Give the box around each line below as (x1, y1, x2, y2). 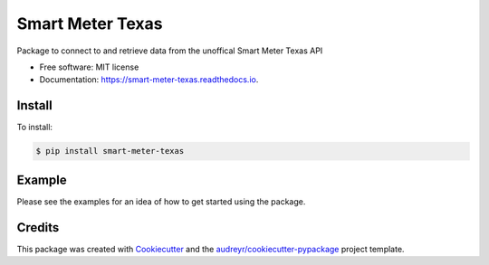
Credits (16, 220, 60, 235)
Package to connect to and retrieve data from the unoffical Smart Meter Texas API (16, 45, 323, 56)
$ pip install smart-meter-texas (35, 146, 185, 156)
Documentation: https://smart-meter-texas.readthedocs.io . (39, 74, 259, 85)
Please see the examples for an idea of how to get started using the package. (16, 195, 306, 207)
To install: (16, 122, 53, 133)
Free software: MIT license (39, 62, 139, 72)
